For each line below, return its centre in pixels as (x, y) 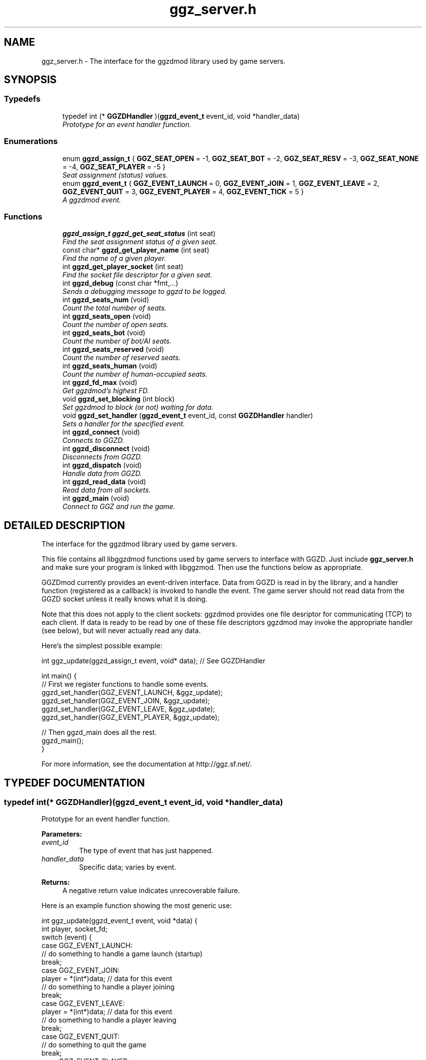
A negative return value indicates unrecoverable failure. (151, 891)
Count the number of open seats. (115, 325)
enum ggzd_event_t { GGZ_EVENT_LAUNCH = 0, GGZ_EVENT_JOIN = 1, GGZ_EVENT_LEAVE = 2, (221, 183)
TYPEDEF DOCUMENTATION (74, 783)
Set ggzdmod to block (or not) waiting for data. (138, 407)
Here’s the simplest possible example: (102, 646)
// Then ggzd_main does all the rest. (99, 732)
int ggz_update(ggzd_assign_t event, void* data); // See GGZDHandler (153, 661)
